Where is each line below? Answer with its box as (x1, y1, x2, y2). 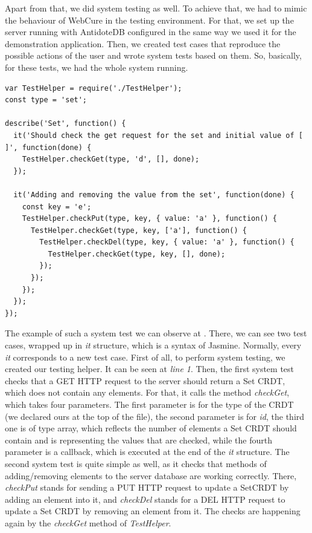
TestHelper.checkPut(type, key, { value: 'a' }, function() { (22, 214, 278, 223)
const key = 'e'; (22, 202, 92, 211)
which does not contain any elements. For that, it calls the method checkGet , (5, 386, 290, 399)
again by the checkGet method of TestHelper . (5, 516, 171, 529)
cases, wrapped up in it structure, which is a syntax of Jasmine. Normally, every (5, 339, 302, 352)
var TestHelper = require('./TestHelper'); (5, 83, 182, 93)
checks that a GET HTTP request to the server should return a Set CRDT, (5, 374, 285, 387)
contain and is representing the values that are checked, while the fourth (5, 433, 272, 446)
